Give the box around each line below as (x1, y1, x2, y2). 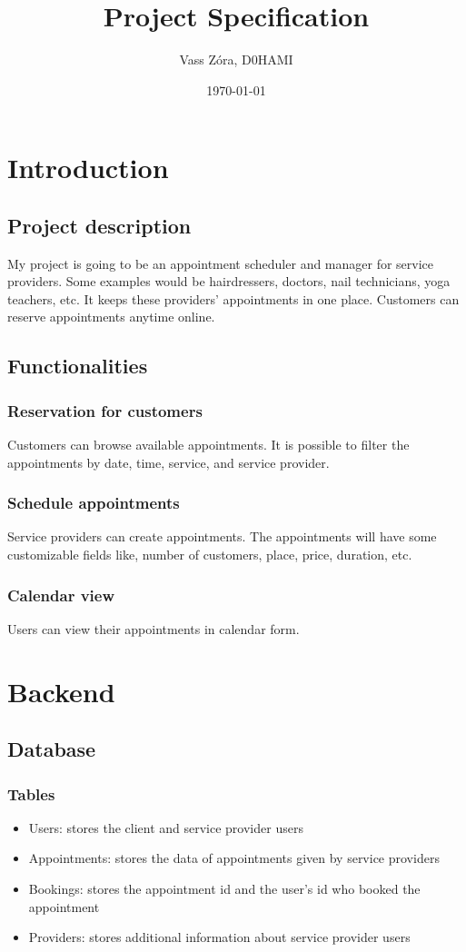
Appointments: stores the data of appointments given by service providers (28, 848, 440, 868)
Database (7, 735, 96, 763)
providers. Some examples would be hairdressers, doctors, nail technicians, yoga (7, 272, 451, 291)
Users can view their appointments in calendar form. (7, 619, 300, 638)
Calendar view (7, 583, 115, 606)
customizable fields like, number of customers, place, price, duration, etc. (7, 545, 412, 564)
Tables (7, 782, 55, 805)
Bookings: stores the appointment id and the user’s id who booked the (28, 879, 421, 898)
